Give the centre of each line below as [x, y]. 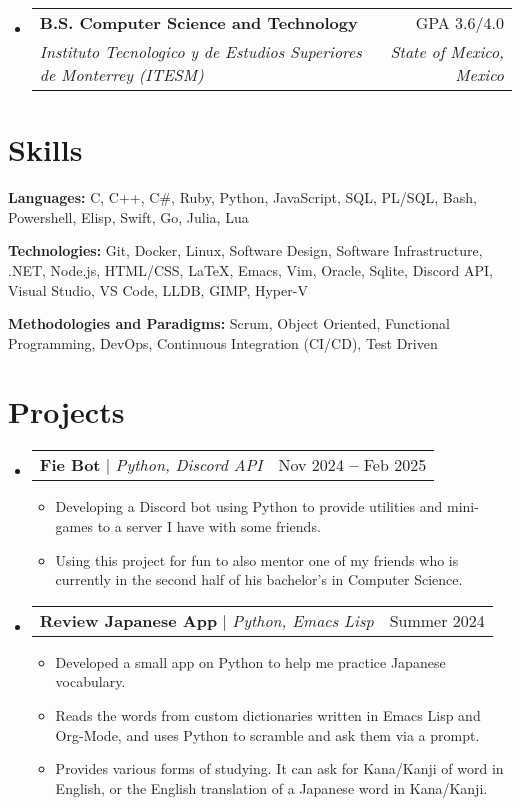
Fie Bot [70, 465]
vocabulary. [90, 681]
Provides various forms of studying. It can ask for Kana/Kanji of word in [279, 768]
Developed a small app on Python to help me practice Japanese [250, 661]
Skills [45, 149]
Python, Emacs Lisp [303, 620]
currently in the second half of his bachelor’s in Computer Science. [259, 579]
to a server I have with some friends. [209, 526]
